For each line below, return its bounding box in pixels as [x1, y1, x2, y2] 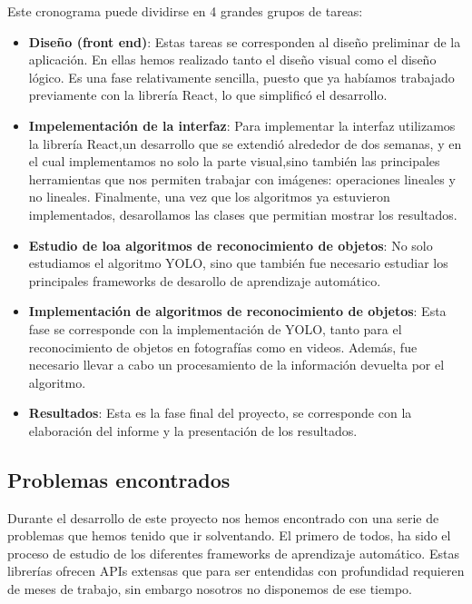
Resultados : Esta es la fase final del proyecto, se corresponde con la [28, 403, 412, 422]
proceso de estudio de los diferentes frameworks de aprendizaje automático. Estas [7, 543, 459, 562]
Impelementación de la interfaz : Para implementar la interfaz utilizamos [28, 115, 456, 134]
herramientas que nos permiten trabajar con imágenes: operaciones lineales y [28, 169, 456, 188]
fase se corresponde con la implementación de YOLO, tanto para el [28, 319, 402, 338]
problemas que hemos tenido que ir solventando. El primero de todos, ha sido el [7, 526, 451, 545]
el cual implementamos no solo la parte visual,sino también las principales [28, 152, 440, 171]
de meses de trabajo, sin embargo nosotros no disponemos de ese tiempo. [7, 579, 412, 599]
